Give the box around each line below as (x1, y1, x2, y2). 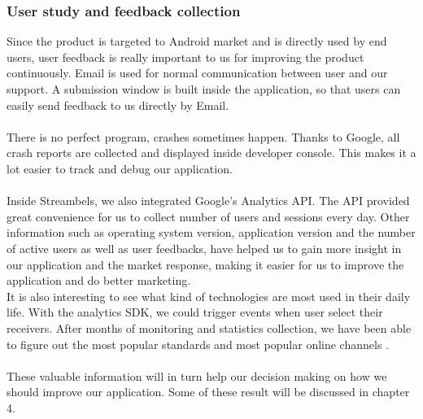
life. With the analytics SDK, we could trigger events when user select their (7, 303, 383, 321)
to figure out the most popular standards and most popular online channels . (7, 335, 389, 352)
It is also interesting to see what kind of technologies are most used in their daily (7, 287, 411, 304)
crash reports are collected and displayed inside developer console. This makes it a (7, 144, 416, 161)
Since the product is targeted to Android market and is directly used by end (7, 33, 387, 50)
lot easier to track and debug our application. (7, 159, 233, 177)
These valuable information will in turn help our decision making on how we (7, 367, 387, 384)
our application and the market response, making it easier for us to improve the (7, 255, 404, 273)
